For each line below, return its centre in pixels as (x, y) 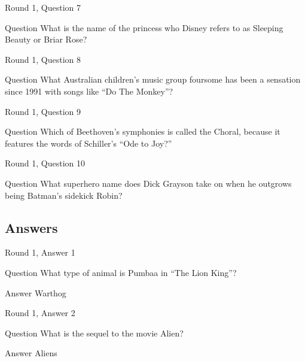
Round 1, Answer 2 (40, 313)
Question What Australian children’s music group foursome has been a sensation (153, 79)
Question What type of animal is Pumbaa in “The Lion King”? (121, 272)
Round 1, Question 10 (45, 163)
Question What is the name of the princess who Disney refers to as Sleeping (144, 27)
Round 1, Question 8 (43, 59)
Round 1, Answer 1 (40, 252)
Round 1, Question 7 (43, 7)
